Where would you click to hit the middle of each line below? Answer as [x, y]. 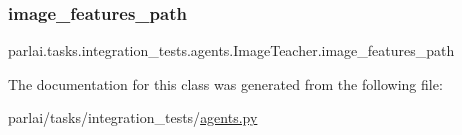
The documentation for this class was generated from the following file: [225, 83]
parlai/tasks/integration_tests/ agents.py [133, 117]
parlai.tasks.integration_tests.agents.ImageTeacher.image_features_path [231, 50]
